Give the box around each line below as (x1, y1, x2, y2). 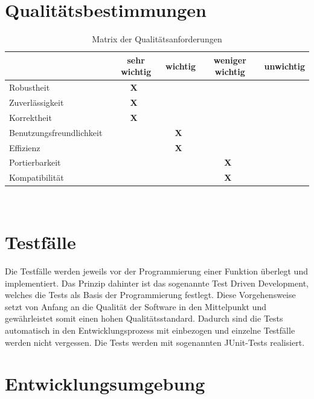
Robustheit (9, 81, 50, 94)
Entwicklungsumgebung (5, 371, 205, 396)
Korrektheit (9, 111, 52, 123)
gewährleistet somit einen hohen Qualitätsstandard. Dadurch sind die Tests (5, 312, 283, 325)
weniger (213, 53, 246, 66)
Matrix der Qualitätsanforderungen (92, 33, 222, 45)
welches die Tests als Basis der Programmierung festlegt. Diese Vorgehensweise (5, 288, 296, 301)
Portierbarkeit (9, 156, 61, 169)
